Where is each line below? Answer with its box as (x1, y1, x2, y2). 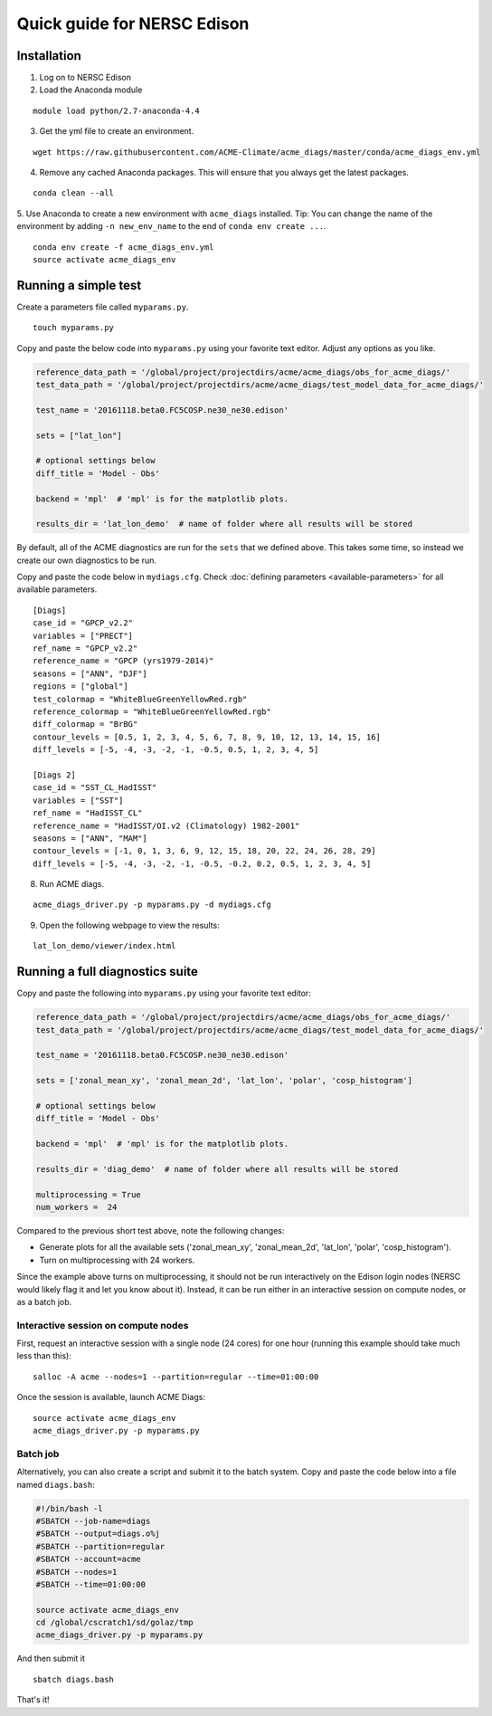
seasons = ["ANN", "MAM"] (33, 833, 148, 844)
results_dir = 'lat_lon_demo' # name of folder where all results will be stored (35, 519, 413, 529)
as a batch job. (16, 1296, 72, 1307)
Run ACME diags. (39, 879, 104, 890)
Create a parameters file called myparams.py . (16, 301, 189, 312)
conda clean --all (33, 188, 115, 198)
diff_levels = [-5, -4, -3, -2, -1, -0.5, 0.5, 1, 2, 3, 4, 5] (33, 745, 319, 755)
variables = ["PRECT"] (33, 630, 134, 641)
